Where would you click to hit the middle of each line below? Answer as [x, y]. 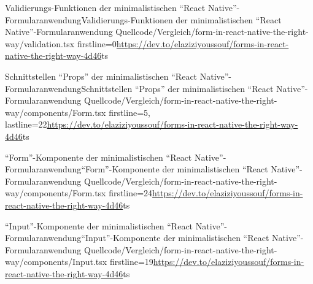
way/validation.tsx [40, 43]
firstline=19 [131, 262]
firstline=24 [131, 193]
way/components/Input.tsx [56, 262]
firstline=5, [129, 112]
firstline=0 [97, 43]
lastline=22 [26, 124]
